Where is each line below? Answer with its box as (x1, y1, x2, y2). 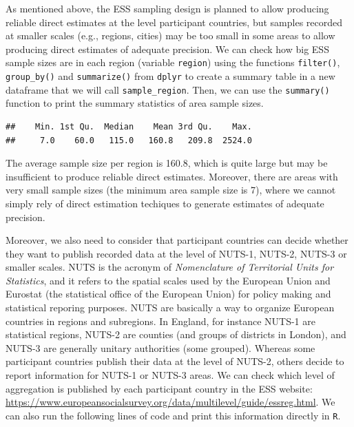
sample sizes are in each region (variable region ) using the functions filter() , (6, 55, 340, 70)
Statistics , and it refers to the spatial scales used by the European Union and (6, 273, 331, 287)
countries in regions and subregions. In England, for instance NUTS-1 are (6, 313, 315, 328)
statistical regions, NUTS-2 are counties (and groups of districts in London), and (6, 327, 346, 342)
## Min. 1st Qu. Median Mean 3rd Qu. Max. (6, 121, 252, 132)
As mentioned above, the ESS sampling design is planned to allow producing (6, 1, 329, 15)
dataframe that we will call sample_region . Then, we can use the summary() (6, 82, 330, 96)
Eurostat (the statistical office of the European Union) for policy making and (6, 287, 331, 301)
